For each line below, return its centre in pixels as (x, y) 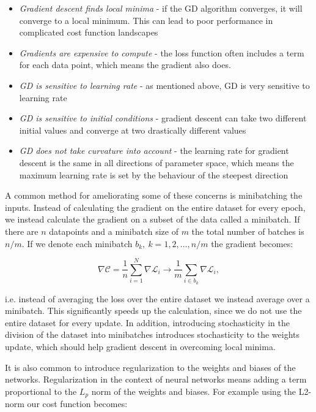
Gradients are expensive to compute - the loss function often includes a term (162, 52)
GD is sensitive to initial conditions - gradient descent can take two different (163, 118)
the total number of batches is (248, 231)
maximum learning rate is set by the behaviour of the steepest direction (154, 174)
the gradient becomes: (252, 243)
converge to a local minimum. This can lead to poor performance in (146, 20)
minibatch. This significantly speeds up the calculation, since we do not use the (153, 311)
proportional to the (41, 391)
